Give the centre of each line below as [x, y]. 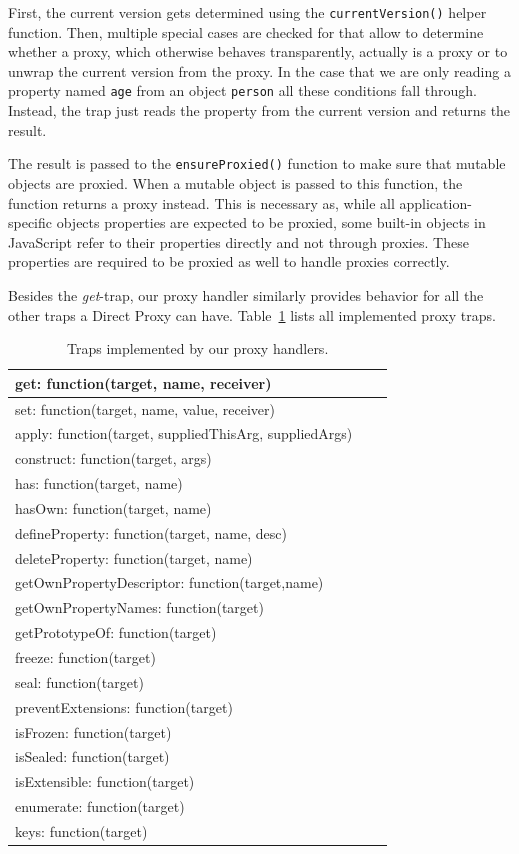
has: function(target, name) [99, 483]
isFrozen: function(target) [93, 731]
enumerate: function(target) [100, 806]
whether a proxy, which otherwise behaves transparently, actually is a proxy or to [258, 51]
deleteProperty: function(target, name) [134, 557]
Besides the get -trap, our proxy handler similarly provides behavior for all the [246, 294]
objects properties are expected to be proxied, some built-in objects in [271, 222]
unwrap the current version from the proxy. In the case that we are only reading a [259, 70]
